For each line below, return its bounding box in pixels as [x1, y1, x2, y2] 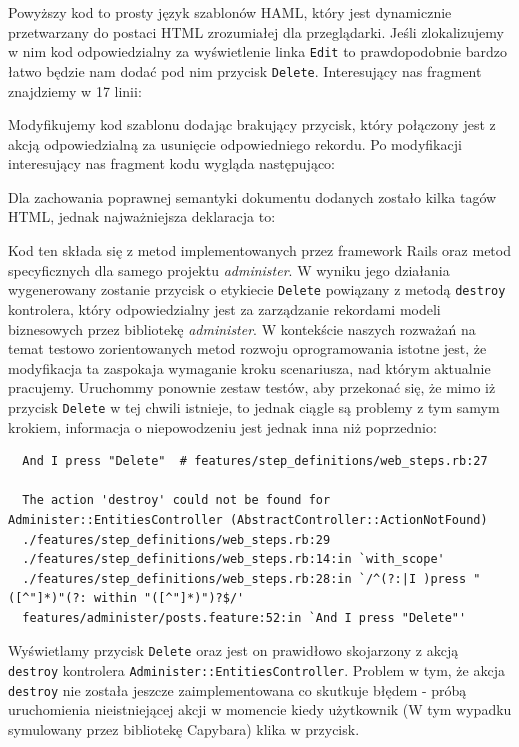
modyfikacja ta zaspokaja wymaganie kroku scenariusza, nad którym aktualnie [8, 357, 491, 378]
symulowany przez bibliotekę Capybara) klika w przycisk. [8, 719, 360, 740]
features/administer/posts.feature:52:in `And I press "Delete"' [22, 610, 467, 625]
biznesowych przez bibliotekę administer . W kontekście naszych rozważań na [8, 318, 476, 339]
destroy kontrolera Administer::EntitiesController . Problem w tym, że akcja [8, 660, 505, 681]
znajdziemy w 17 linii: [8, 80, 142, 101]
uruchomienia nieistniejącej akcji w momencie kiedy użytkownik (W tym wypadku [8, 699, 512, 720]
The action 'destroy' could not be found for [22, 493, 331, 508]
